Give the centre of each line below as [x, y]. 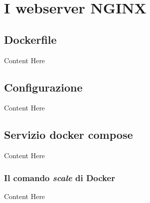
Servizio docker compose [69, 135]
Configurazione [43, 87]
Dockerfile [30, 39]
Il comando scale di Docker [60, 177]
